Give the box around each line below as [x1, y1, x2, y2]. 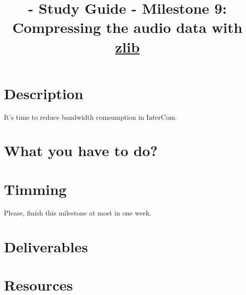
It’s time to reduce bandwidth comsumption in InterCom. [4, 111, 177, 122]
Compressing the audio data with [12, 17, 243, 37]
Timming [4, 179, 67, 199]
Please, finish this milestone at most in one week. [4, 207, 151, 217]
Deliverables [4, 236, 88, 256]
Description [4, 83, 84, 103]
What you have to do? [4, 140, 158, 161]
